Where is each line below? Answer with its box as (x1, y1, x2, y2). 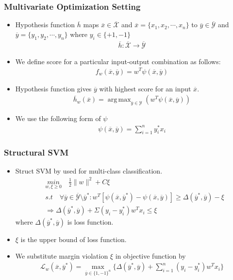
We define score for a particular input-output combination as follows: (15, 56, 221, 66)
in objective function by (115, 250, 186, 261)
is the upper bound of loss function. (20, 234, 127, 245)
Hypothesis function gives (15, 83, 92, 93)
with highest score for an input (99, 83, 191, 93)
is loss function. (67, 217, 114, 227)
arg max (107, 96, 131, 104)
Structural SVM (4, 146, 69, 158)
